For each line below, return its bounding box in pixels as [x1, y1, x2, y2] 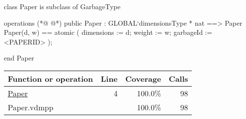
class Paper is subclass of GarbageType [4, 1, 121, 11]
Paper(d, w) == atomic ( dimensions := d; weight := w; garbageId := [4, 27, 213, 37]
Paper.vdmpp [8, 101, 54, 113]
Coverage [125, 73, 161, 84]
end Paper [4, 53, 34, 63]
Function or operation [8, 73, 93, 84]
